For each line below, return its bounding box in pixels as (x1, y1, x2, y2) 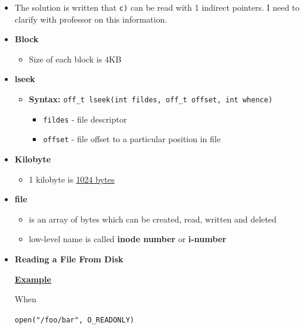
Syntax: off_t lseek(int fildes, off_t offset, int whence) (29, 93, 273, 105)
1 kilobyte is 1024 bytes (29, 173, 115, 185)
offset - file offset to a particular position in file (43, 133, 221, 145)
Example (14, 272, 51, 285)
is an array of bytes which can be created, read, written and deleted (29, 212, 277, 225)
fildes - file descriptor (43, 112, 127, 125)
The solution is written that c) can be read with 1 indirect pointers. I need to (14, 1, 300, 13)
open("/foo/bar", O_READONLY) (14, 315, 135, 324)
